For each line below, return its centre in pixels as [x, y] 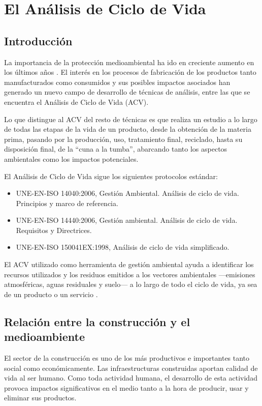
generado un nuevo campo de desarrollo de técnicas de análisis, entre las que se [127, 92]
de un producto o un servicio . [51, 294]
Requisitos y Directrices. [54, 230]
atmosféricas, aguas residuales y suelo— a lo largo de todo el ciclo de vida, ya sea [131, 284]
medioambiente [44, 337]
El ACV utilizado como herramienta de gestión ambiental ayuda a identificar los [129, 264]
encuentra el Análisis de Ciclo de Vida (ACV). [76, 101]
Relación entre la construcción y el [97, 321]
